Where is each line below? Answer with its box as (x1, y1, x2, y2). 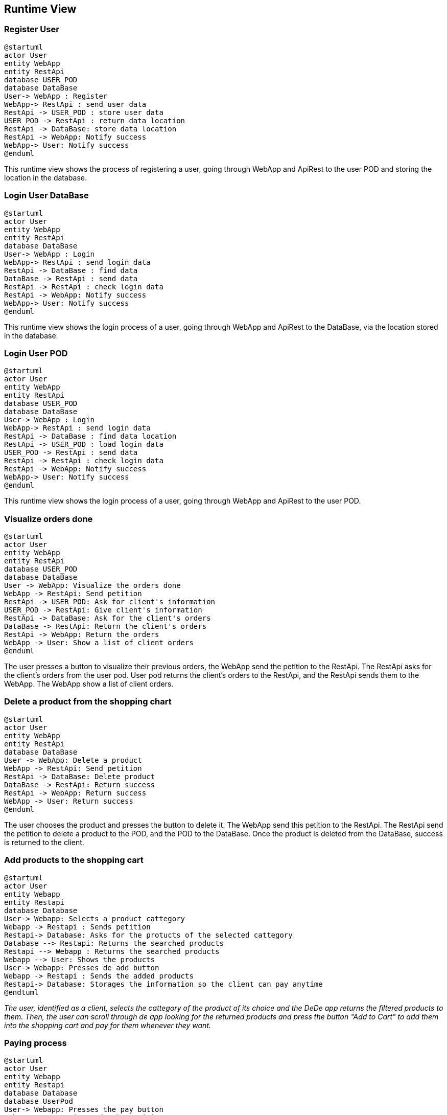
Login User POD (4, 348, 68, 358)
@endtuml (4, 988, 39, 996)
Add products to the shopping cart (4, 855, 144, 866)
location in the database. (4, 173, 87, 182)
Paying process (4, 1037, 67, 1048)
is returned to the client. (4, 837, 84, 847)
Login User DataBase (4, 190, 89, 201)
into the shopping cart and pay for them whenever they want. (4, 1020, 211, 1030)
